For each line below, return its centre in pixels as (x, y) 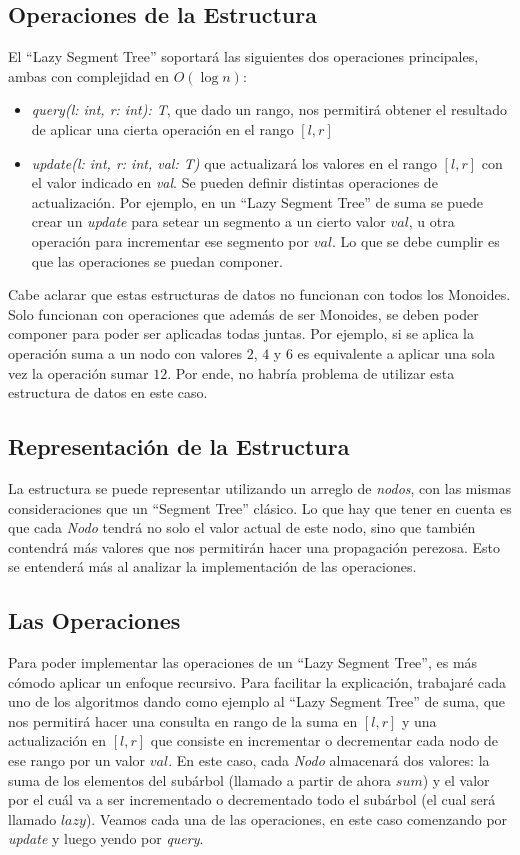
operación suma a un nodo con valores (125, 352)
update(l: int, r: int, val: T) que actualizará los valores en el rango (234, 162)
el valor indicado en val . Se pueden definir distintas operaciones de (234, 182)
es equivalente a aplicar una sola (396, 352)
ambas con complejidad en (89, 75)
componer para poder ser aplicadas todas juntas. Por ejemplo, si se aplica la (241, 333)
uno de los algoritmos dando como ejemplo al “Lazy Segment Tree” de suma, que (257, 701)
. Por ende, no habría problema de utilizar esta (311, 372)
